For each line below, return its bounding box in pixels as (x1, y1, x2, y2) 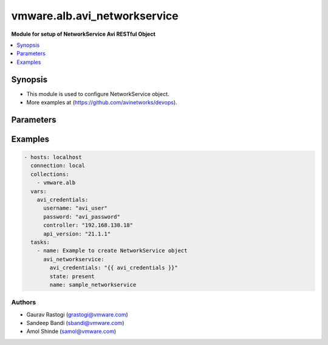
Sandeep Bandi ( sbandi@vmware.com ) (26, 319, 125, 327)
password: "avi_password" (43, 213, 121, 220)
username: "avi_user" (43, 205, 108, 212)
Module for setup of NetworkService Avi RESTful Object (11, 30, 156, 38)
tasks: (30, 239, 50, 245)
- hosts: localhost (24, 154, 82, 161)
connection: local (30, 162, 85, 169)
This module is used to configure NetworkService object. (26, 90, 169, 97)
